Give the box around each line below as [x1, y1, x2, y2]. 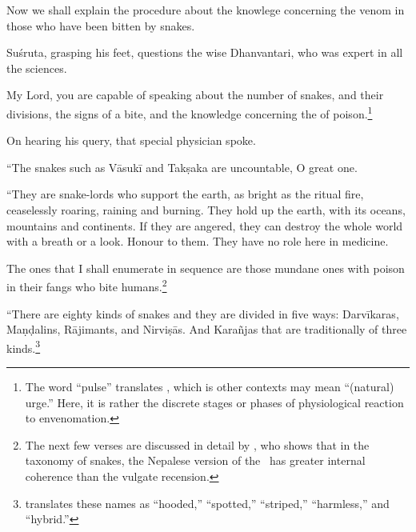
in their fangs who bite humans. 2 [6, 276, 167, 295]
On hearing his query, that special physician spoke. [6, 132, 256, 149]
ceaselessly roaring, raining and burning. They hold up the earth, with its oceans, [6, 202, 406, 218]
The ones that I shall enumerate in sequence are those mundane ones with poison [6, 259, 405, 276]
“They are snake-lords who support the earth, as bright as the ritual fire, [6, 186, 364, 202]
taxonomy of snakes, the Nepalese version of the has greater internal [25, 452, 366, 469]
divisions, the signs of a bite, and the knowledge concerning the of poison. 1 [6, 102, 373, 122]
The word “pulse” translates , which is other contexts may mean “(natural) [25, 378, 394, 395]
